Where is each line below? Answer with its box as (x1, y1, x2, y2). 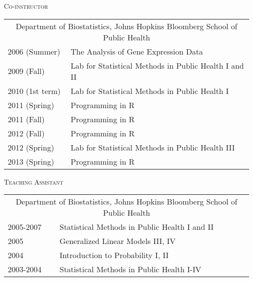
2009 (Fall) (8, 65, 45, 77)
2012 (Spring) (8, 141, 54, 153)
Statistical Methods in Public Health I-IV (59, 263, 201, 275)
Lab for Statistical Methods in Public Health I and (71, 59, 244, 71)
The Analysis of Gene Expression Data (71, 45, 203, 57)
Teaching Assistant (4, 176, 63, 187)
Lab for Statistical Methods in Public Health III (71, 141, 235, 153)
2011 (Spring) (8, 99, 54, 111)
